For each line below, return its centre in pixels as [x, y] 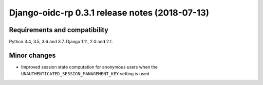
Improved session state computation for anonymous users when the [90, 67]
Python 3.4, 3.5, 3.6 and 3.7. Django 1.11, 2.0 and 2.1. [61, 42]
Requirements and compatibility [59, 30]
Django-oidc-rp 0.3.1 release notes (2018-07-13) [109, 13]
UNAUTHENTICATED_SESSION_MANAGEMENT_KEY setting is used [85, 74]
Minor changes [32, 55]
